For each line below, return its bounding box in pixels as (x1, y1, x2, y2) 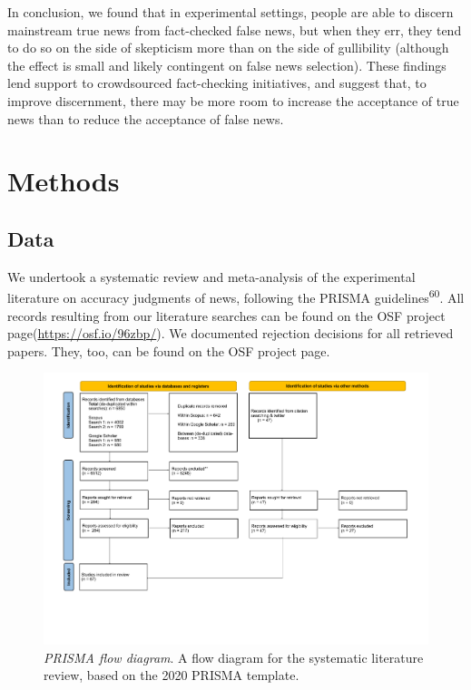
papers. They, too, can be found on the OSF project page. (7, 341, 330, 360)
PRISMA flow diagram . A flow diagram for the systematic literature (44, 647, 424, 666)
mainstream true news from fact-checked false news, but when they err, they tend (7, 20, 462, 39)
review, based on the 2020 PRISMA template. (44, 666, 299, 685)
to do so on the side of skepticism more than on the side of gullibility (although (7, 38, 449, 57)
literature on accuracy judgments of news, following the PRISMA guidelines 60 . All (7, 286, 465, 306)
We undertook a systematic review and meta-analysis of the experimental (7, 267, 416, 286)
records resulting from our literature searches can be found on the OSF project (7, 306, 446, 325)
